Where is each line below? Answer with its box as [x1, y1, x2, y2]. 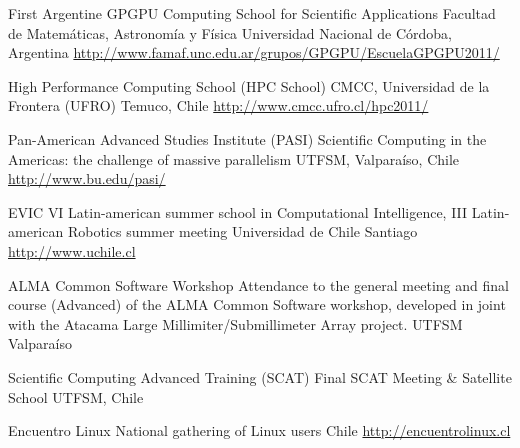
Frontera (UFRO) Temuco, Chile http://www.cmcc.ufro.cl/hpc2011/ [8, 95, 429, 116]
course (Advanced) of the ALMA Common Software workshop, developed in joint [8, 294, 506, 315]
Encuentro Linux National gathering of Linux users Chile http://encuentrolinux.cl [8, 420, 511, 441]
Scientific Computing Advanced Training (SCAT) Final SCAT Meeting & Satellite [8, 366, 512, 387]
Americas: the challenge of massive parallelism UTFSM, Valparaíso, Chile [8, 148, 460, 169]
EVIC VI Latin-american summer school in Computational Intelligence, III [8, 201, 468, 222]
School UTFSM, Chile [8, 386, 144, 407]
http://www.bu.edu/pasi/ [8, 168, 166, 189]
